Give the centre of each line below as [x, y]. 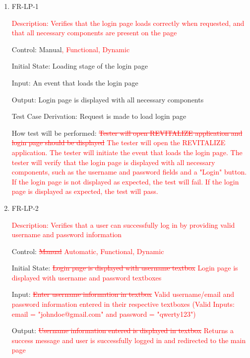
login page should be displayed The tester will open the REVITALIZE [119, 142]
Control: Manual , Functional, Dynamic [71, 49]
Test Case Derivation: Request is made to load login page [99, 116]
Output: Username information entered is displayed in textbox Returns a [123, 330]
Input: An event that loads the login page [75, 82]
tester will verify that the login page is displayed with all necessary [113, 162]
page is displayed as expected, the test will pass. [85, 191]
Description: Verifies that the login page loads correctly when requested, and [128, 23]
